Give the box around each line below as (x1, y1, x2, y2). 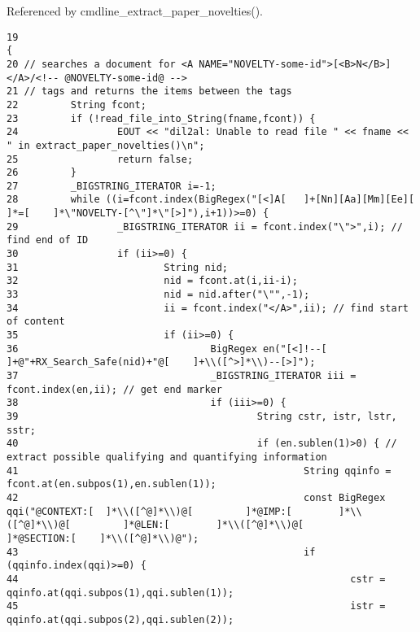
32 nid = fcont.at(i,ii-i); (7, 275, 298, 287)
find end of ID (7, 234, 89, 246)
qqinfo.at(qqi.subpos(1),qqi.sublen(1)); (7, 586, 234, 599)
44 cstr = (7, 573, 386, 585)
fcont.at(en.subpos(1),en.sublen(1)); (7, 478, 217, 490)
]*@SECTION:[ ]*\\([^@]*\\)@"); (7, 532, 199, 544)
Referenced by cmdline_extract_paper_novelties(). (7, 2, 263, 19)
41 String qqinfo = (7, 464, 392, 477)
